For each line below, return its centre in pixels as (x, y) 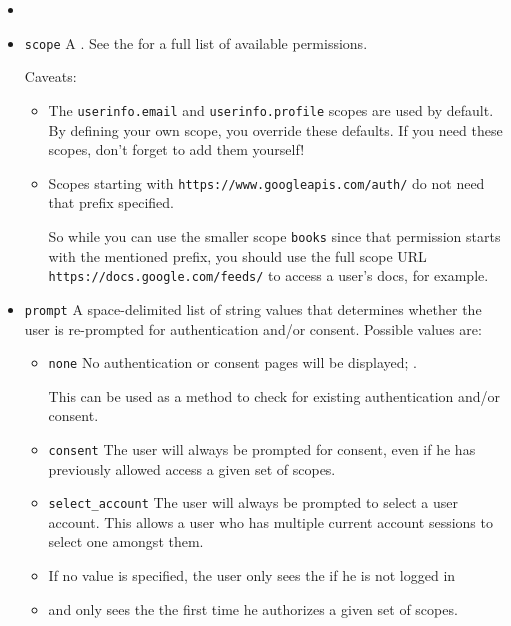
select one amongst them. (126, 541)
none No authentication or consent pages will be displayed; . (232, 362)
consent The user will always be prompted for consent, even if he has (262, 448)
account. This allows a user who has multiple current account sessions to (270, 521)
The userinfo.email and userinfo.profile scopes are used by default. (271, 109)
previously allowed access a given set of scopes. (192, 468)
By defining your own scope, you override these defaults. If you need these (275, 129)
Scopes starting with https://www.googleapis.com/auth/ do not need (266, 182)
